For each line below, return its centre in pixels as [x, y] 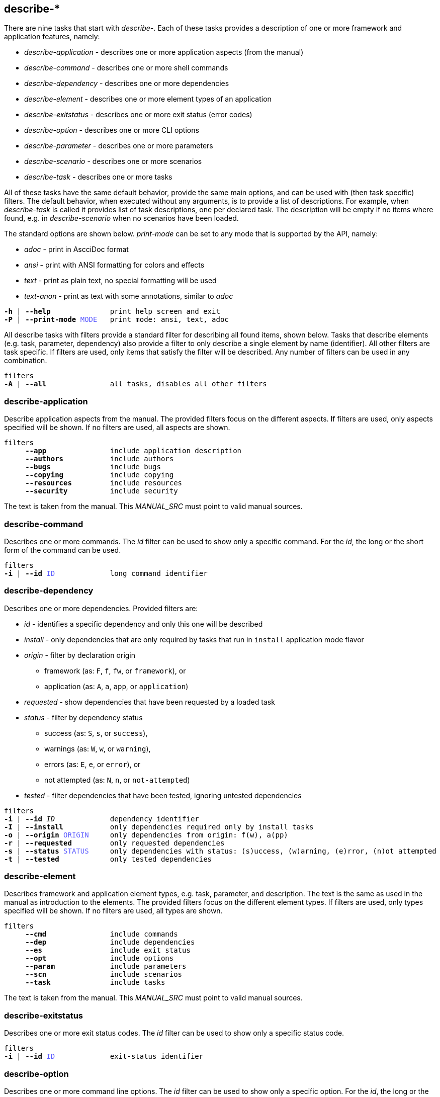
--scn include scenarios [104, 975]
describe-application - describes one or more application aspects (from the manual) [164, 52]
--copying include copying [100, 475]
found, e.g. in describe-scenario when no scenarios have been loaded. [121, 218]
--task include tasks [95, 983]
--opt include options [100, 958]
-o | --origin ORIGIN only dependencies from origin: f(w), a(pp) [146, 835]
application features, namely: [52, 37]
